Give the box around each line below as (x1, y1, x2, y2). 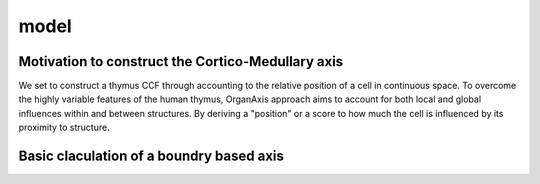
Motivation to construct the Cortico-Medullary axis (18, 53, 344, 70)
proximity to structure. (18, 121, 110, 134)
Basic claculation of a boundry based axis (18, 148, 285, 165)
